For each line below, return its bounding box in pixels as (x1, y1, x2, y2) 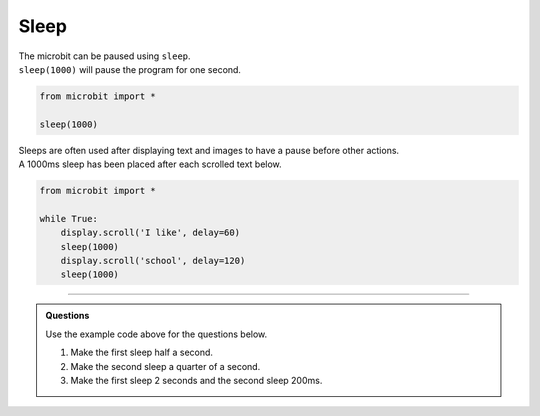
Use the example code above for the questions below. (45, 328, 268, 340)
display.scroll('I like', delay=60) (60, 227, 240, 239)
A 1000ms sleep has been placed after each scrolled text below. (18, 158, 282, 170)
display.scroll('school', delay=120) (60, 255, 246, 267)
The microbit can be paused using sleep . (18, 50, 191, 62)
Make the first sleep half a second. (70, 346, 214, 359)
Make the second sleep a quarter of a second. (70, 360, 261, 372)
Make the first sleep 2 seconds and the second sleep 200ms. (70, 374, 323, 386)
